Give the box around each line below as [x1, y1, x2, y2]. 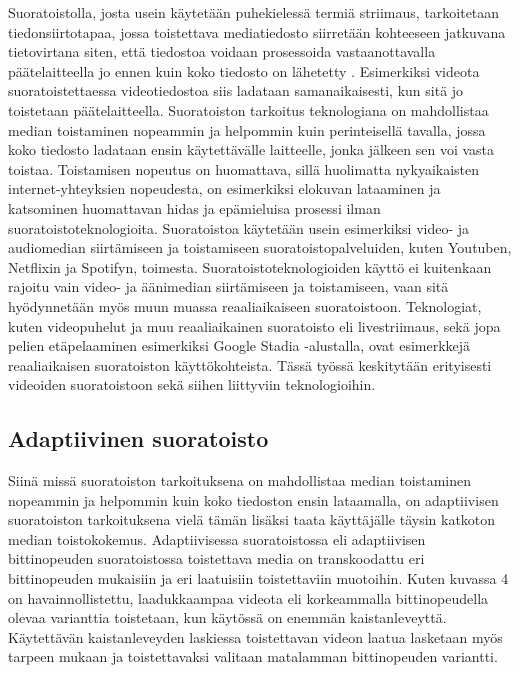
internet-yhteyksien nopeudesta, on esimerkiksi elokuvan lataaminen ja [8, 178, 441, 199]
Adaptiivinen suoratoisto [8, 423, 269, 454]
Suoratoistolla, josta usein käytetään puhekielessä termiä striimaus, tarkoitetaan [8, 2, 500, 22]
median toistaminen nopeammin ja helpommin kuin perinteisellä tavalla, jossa [8, 119, 486, 140]
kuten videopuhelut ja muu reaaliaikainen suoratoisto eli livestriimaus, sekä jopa [8, 315, 501, 336]
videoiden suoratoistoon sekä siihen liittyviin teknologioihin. [8, 374, 376, 395]
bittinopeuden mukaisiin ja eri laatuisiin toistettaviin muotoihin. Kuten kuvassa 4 [8, 568, 509, 589]
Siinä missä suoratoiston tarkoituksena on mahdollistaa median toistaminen [8, 470, 472, 491]
